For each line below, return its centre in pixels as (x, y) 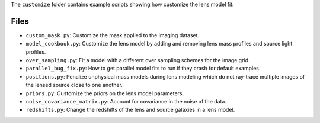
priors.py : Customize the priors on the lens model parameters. (105, 93)
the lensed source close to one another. (74, 85)
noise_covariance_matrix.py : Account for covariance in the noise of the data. (126, 102)
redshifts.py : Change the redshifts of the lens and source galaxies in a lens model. (130, 110)
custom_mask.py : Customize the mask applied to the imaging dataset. (113, 35)
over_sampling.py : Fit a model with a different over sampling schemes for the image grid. (138, 60)
